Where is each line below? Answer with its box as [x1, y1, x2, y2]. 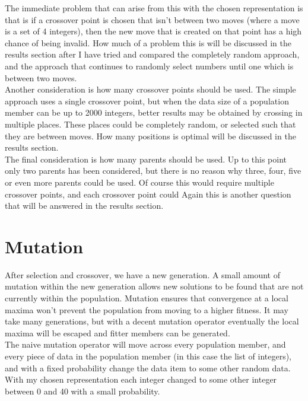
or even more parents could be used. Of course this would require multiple [5, 176, 274, 188]
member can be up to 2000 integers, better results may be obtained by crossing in [5, 106, 303, 119]
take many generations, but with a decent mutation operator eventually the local [5, 315, 299, 327]
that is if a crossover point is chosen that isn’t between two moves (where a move [5, 13, 300, 26]
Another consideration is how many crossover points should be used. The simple [5, 83, 296, 96]
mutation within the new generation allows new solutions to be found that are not [5, 280, 304, 292]
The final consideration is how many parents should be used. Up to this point [5, 152, 287, 165]
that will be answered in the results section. [5, 199, 164, 212]
